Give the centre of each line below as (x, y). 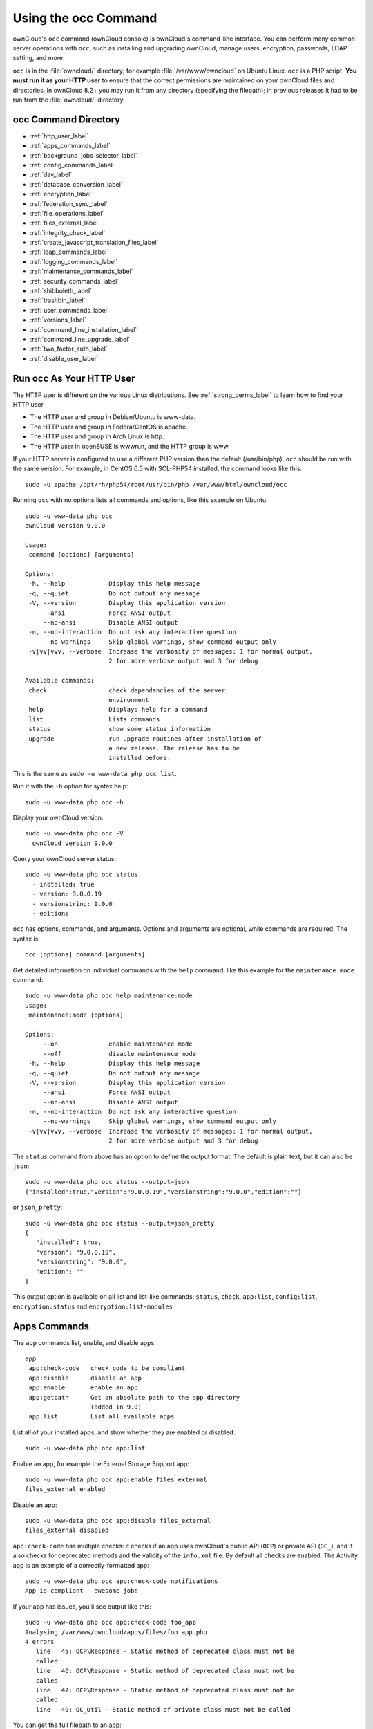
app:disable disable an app (85, 1378)
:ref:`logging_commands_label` (74, 261)
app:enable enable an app (83, 1388)
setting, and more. (39, 58)
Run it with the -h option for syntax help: (70, 786)
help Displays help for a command (118, 710)
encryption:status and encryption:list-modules (93, 1306)
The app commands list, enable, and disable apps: (85, 1342)
